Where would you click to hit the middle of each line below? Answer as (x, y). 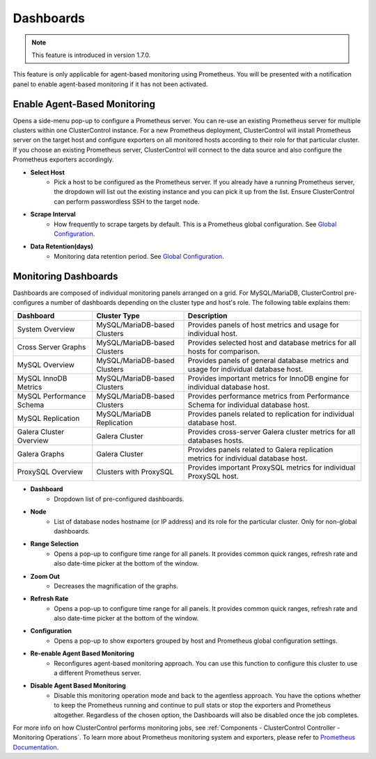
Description (207, 316)
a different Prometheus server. (97, 673)
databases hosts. (216, 440)
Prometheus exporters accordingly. (63, 159)
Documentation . (36, 747)
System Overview (46, 329)
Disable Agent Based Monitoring (78, 686)
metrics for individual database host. (248, 458)
